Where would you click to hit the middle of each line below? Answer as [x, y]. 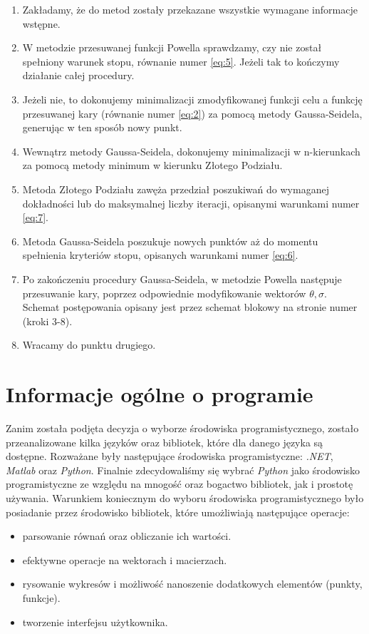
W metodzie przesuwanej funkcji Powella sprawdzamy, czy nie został [172, 47]
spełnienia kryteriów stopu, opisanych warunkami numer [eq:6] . [160, 255]
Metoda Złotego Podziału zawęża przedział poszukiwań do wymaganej [176, 189]
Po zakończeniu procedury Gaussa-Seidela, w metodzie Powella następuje [182, 278]
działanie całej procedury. [78, 75]
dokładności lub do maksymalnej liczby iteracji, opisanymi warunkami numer [191, 203]
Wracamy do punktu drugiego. [89, 345]
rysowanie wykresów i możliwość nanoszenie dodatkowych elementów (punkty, [192, 584]
